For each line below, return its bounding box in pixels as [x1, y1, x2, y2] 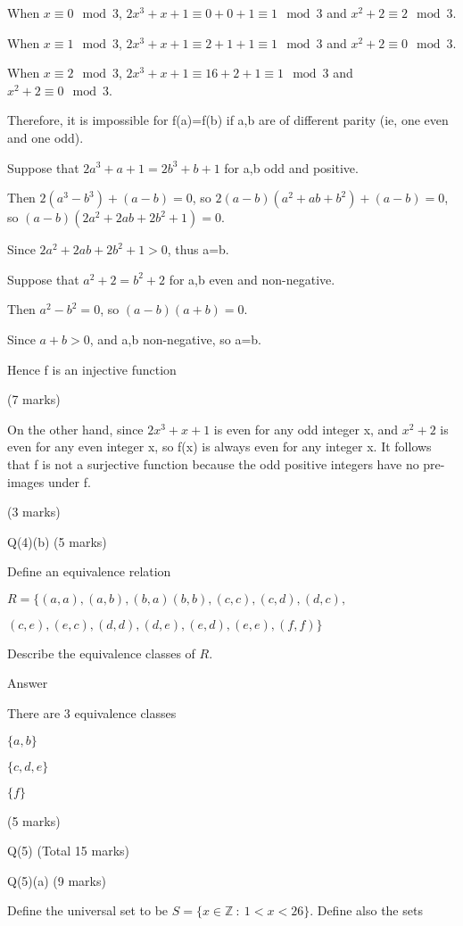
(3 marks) [7, 502, 61, 521]
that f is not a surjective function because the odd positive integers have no [7, 454, 419, 473]
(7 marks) [7, 390, 61, 409]
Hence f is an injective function [7, 360, 177, 378]
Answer [7, 674, 48, 692]
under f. [47, 472, 91, 491]
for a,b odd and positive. [224, 158, 359, 177]
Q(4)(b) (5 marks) [7, 532, 107, 550]
